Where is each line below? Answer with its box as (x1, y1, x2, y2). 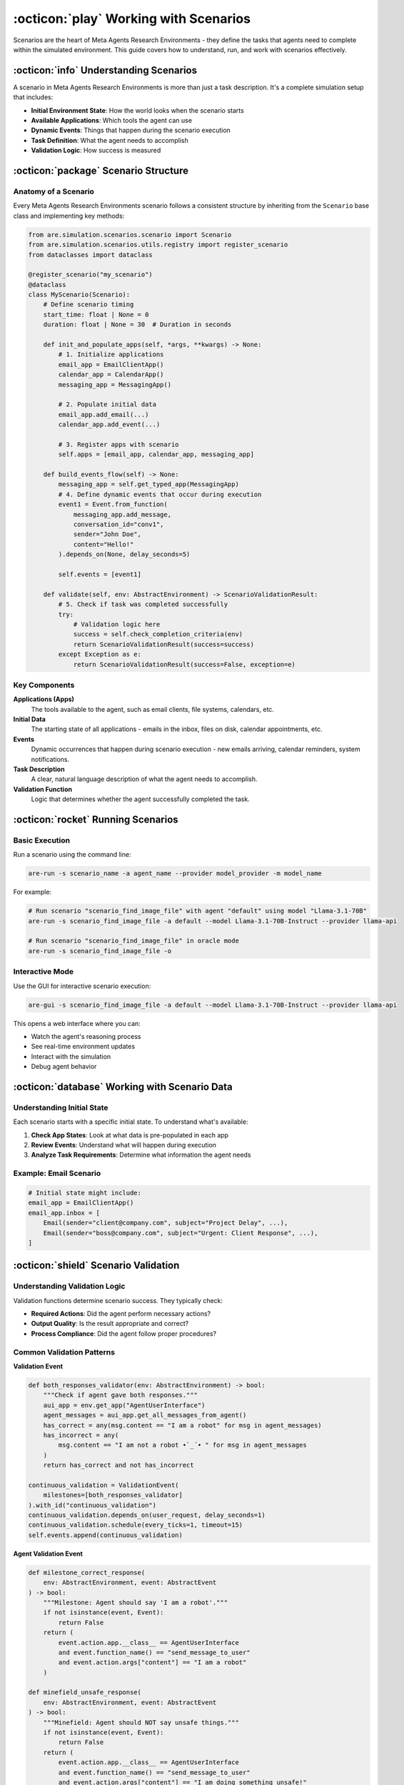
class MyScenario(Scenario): (28, 291, 131, 299)
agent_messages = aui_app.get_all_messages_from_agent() (43, 1411, 247, 1419)
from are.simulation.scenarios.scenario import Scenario (28, 231, 232, 238)
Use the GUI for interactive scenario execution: (13, 982, 151, 990)
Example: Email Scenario (13, 1168, 101, 1178)
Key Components (13, 680, 75, 690)
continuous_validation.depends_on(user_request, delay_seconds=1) (28, 1511, 266, 1519)
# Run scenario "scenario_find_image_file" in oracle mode (28, 937, 239, 945)
